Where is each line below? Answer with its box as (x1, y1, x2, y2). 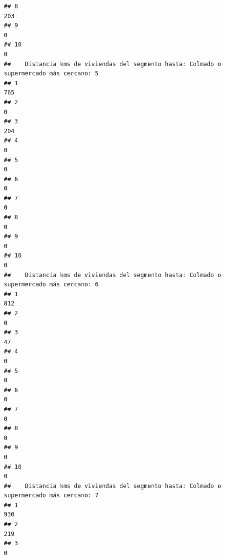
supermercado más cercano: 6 (4, 281, 99, 288)
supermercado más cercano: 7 (4, 492, 99, 499)
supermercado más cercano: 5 (4, 70, 99, 77)
